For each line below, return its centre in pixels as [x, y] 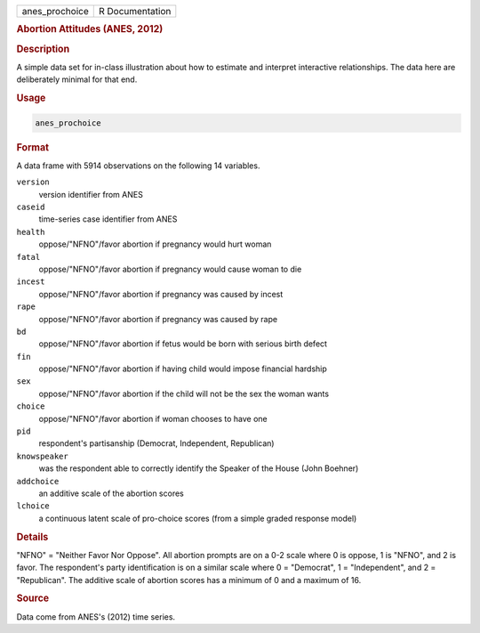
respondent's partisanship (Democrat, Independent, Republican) [156, 443]
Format [32, 147]
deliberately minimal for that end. [77, 79]
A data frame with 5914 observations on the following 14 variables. [138, 166]
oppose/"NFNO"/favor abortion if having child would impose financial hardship [183, 369]
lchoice [33, 506]
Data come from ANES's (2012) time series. [96, 617]
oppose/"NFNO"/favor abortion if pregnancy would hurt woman [155, 244]
